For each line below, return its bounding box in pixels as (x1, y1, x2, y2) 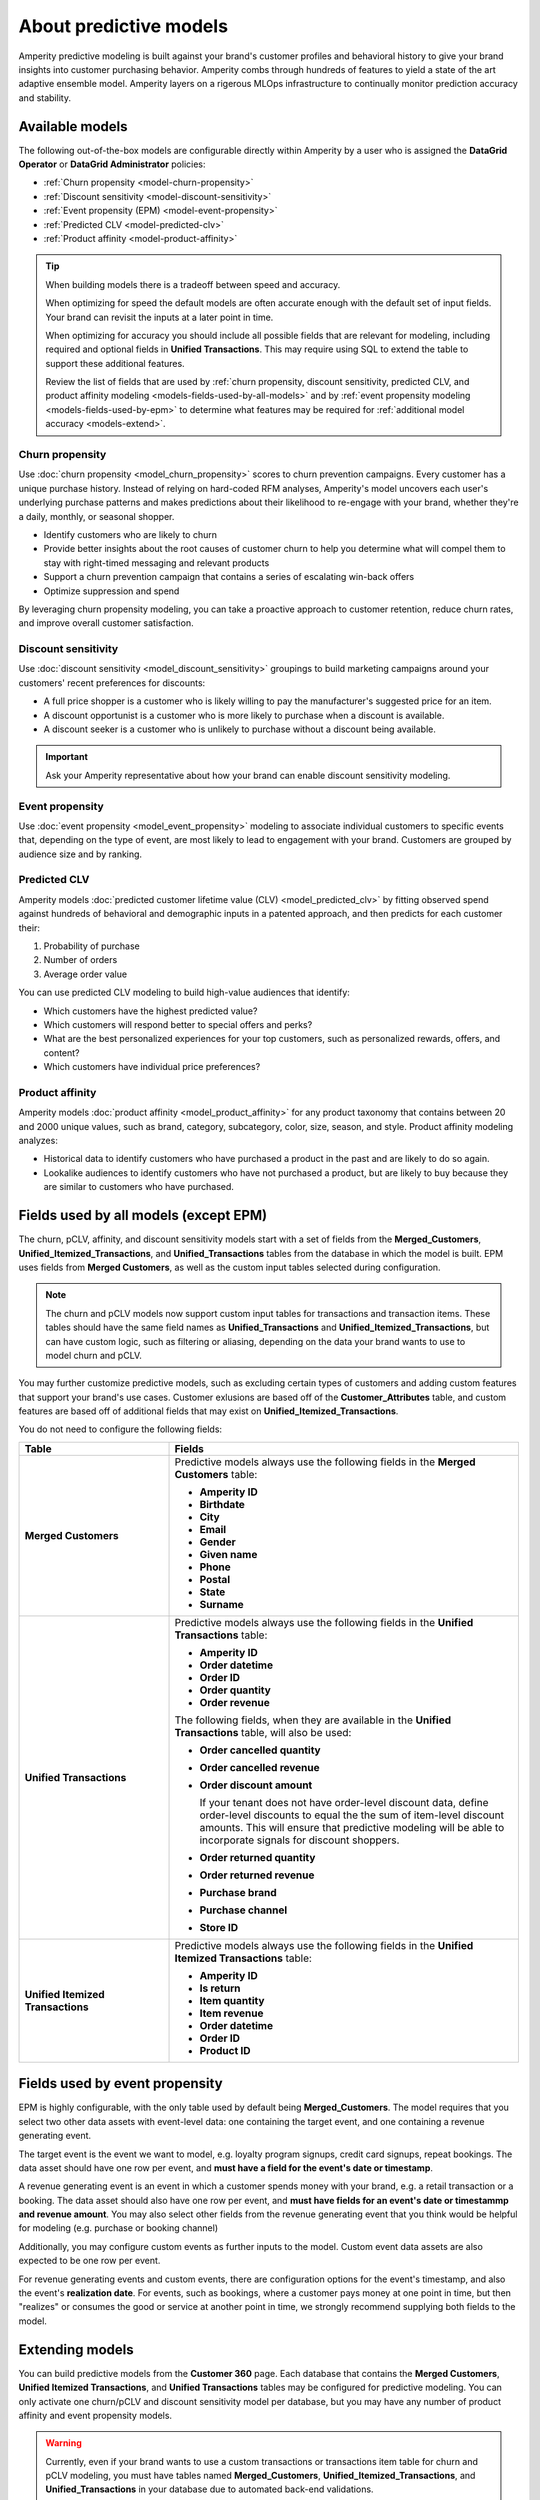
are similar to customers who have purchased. (43, 1181, 235, 1193)
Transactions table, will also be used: (174, 1725, 352, 1739)
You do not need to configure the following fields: (18, 1423, 223, 1435)
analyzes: (18, 1135, 59, 1147)
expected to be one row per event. (18, 2255, 161, 2267)
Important (45, 751, 89, 763)
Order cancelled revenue (199, 1760, 320, 1774)
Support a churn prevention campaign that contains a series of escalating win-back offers (43, 571, 415, 583)
